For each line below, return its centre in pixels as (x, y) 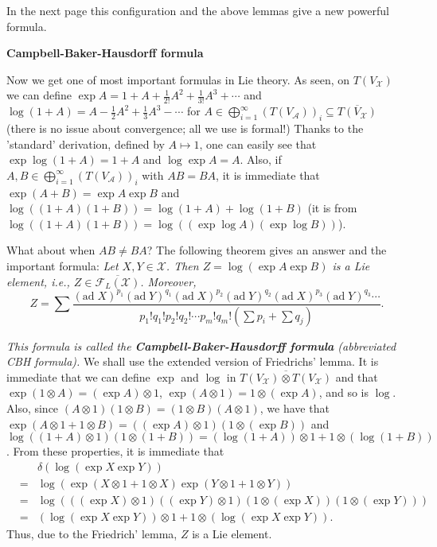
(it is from (332, 208)
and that (357, 376)
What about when (51, 250)
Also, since (33, 407)
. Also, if (261, 159)
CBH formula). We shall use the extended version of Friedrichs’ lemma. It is (193, 361)
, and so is (343, 392)
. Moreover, (168, 281)
